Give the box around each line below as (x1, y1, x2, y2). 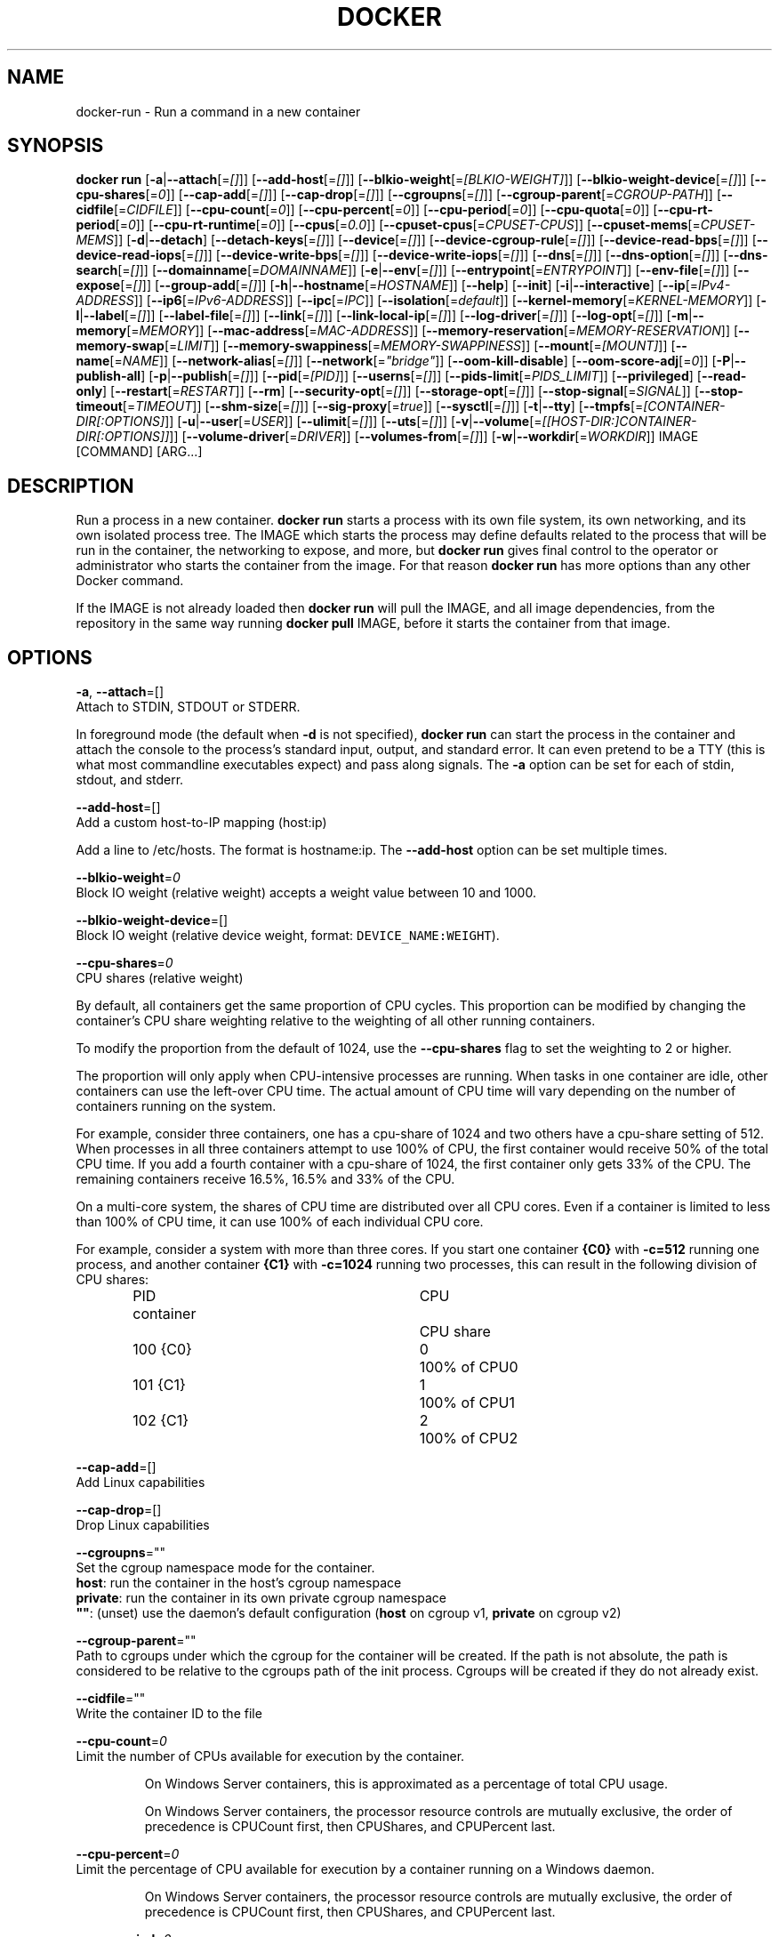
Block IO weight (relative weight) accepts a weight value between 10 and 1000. (76, 885, 536, 901)
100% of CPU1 (419, 1394, 515, 1412)
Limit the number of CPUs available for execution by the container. (76, 1748, 465, 1764)
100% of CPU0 (419, 1358, 518, 1377)
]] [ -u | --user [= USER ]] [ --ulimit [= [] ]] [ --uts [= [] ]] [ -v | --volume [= (165, 414, 542, 430)
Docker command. (76, 573, 184, 589)
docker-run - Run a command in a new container (76, 103, 361, 119)
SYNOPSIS (7, 134, 104, 157)
